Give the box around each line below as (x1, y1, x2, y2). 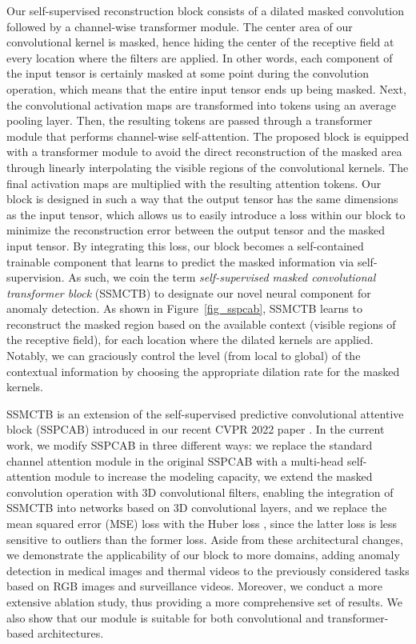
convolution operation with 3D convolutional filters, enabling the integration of (6, 483, 394, 500)
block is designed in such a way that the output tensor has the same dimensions (6, 190, 398, 207)
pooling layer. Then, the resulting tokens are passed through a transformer (6, 112, 373, 129)
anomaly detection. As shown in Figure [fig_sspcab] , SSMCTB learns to (6, 300, 362, 317)
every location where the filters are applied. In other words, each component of (6, 49, 393, 66)
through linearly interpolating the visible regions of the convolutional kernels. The (6, 158, 409, 175)
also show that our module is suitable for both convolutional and (6, 609, 324, 626)
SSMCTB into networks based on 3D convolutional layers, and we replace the (6, 499, 387, 516)
